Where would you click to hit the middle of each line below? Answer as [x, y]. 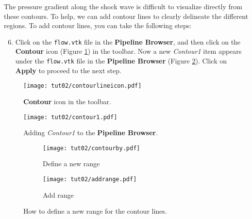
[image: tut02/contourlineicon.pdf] [83, 86]
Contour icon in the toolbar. [67, 101]
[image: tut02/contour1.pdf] [70, 117]
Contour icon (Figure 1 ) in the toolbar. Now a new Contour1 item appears [128, 51]
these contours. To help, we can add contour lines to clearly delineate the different [126, 16]
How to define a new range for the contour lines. [95, 211]
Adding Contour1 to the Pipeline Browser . [91, 133]
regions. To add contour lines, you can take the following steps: [98, 25]
